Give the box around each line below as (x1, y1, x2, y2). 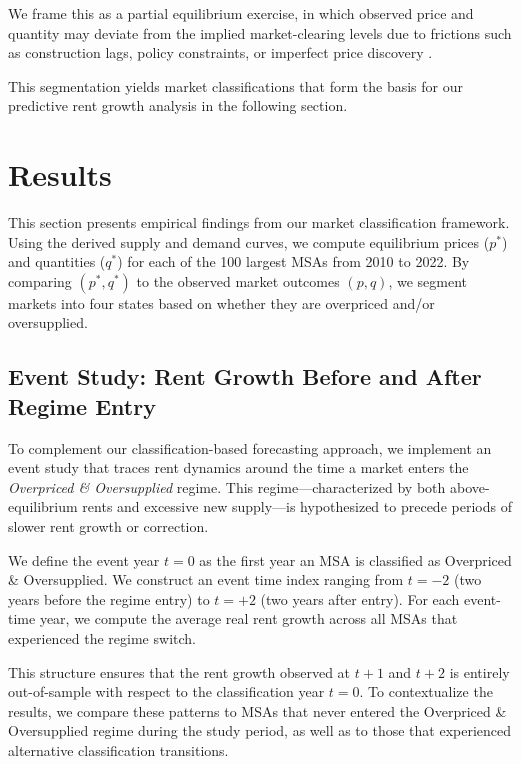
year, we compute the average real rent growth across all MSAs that (39, 608, 458, 629)
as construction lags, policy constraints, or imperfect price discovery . (8, 42, 433, 63)
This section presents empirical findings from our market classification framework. (8, 212, 510, 233)
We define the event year (8, 549, 160, 570)
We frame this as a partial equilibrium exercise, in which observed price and (8, 3, 474, 23)
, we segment (388, 270, 468, 291)
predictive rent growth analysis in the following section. (8, 95, 348, 116)
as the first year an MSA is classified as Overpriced (199, 549, 512, 570)
